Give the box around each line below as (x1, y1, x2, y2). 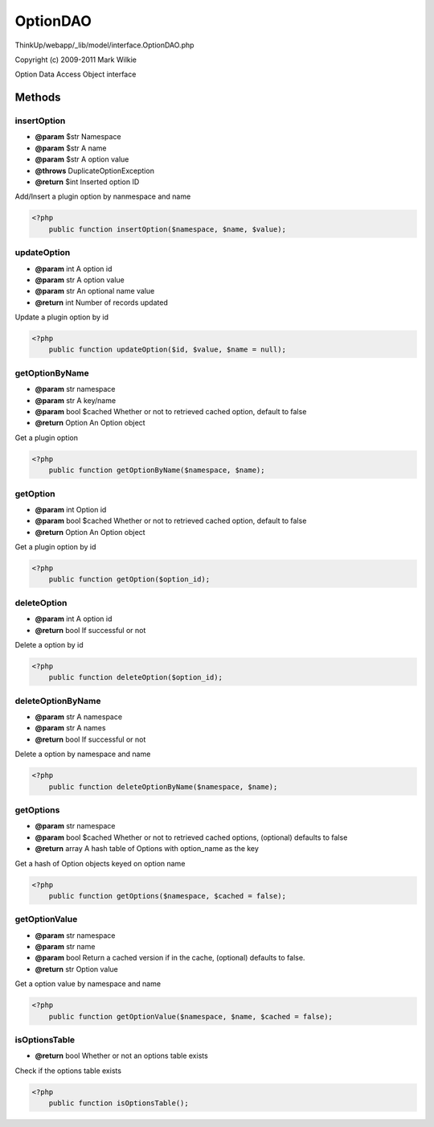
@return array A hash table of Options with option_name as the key (35, 844, 259, 853)
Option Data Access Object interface (14, 69, 137, 80)
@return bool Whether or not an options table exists (35, 1051, 208, 1061)
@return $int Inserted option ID (35, 177, 140, 187)
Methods (14, 91, 61, 105)
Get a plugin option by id (14, 542, 96, 552)
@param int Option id (35, 504, 107, 514)
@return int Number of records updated (35, 298, 168, 307)
